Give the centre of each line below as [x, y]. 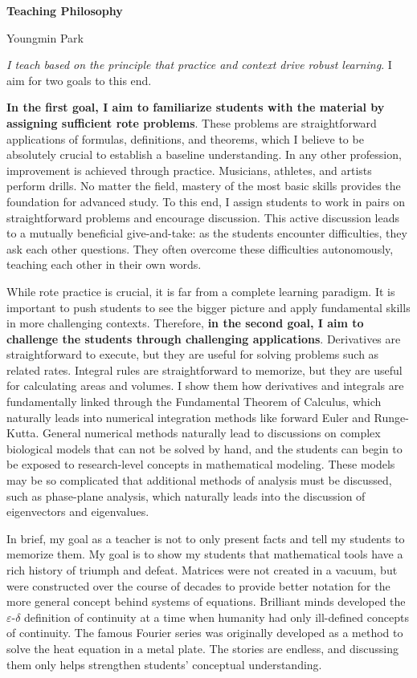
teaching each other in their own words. [104, 264]
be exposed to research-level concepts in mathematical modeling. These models [201, 464]
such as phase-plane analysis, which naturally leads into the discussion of [186, 495]
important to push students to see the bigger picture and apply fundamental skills [208, 307]
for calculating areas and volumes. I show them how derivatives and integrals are [205, 386]
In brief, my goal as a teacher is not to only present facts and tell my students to [206, 538]
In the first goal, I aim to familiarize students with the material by [196, 107]
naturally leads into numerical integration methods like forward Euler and [188, 417]
